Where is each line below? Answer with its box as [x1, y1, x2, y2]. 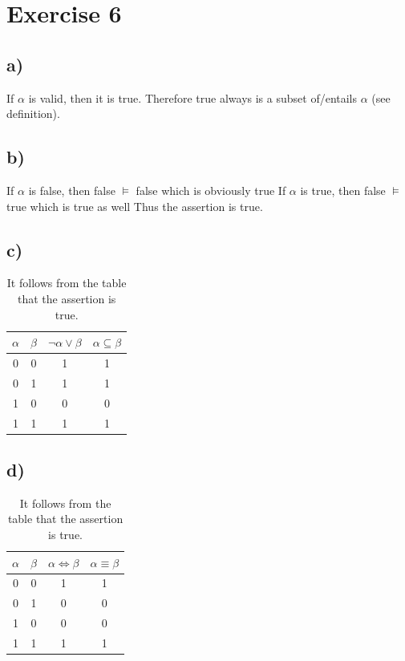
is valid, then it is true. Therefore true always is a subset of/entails [28, 89, 358, 106]
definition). [6, 105, 60, 122]
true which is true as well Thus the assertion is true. [6, 197, 263, 214]
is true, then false [300, 181, 386, 198]
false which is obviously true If [136, 181, 286, 198]
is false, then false [28, 181, 115, 198]
